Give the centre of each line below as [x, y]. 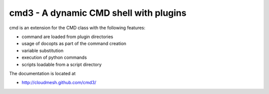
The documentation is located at [42, 73]
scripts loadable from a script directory [62, 64]
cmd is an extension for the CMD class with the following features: [77, 28]
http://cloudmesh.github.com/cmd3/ [59, 83]
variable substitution [43, 50]
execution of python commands [54, 57]
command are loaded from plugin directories [67, 37]
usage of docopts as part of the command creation [74, 44]
